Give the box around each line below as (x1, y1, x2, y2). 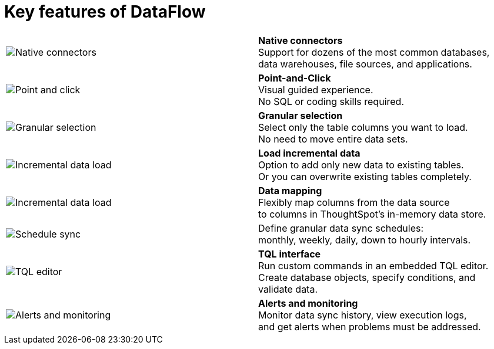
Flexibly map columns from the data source (258, 196, 450, 208)
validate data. (258, 283, 318, 295)
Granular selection (258, 109, 343, 121)
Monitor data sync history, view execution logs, (258, 309, 467, 321)
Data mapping (258, 184, 322, 196)
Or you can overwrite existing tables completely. (258, 170, 472, 182)
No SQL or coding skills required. (258, 95, 404, 107)
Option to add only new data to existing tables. (258, 158, 464, 171)
